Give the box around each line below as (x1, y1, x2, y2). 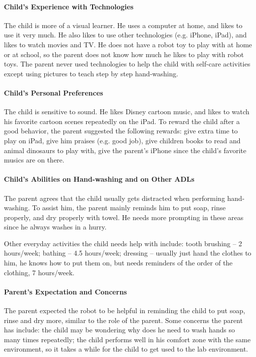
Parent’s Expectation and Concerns (4, 286, 127, 296)
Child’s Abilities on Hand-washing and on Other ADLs (4, 174, 194, 184)
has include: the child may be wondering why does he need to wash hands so (4, 325, 235, 335)
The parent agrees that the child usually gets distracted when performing (4, 193, 225, 203)
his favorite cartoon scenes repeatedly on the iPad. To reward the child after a (4, 116, 240, 126)
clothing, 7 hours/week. (4, 267, 75, 277)
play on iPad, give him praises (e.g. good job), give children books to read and (4, 135, 241, 145)
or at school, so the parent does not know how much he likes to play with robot (4, 49, 244, 59)
